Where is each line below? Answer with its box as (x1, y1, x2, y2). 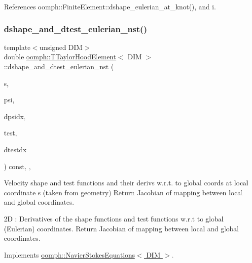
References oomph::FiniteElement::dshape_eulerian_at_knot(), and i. (4, 1, 216, 11)
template (4, 42, 31, 52)
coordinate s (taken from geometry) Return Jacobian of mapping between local (4, 187, 243, 197)
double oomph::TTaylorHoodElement (4, 51, 116, 62)
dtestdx (4, 144, 27, 154)
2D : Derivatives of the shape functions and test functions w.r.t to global (4, 213, 224, 223)
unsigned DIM (39, 42, 83, 52)
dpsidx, (4, 111, 26, 121)
